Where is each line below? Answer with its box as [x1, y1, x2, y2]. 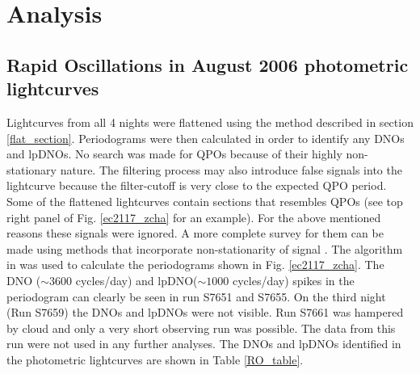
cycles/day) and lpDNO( [75, 271, 198, 288]
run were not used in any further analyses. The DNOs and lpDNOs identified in [6, 335, 401, 352]
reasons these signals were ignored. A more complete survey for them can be [6, 225, 384, 242]
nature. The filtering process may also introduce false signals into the [60, 161, 402, 178]
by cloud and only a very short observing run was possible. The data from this [6, 319, 396, 336]
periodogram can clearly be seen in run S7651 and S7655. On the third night [6, 288, 386, 305]
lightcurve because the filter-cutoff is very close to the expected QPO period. [6, 177, 387, 194]
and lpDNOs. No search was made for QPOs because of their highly [6, 145, 342, 162]
